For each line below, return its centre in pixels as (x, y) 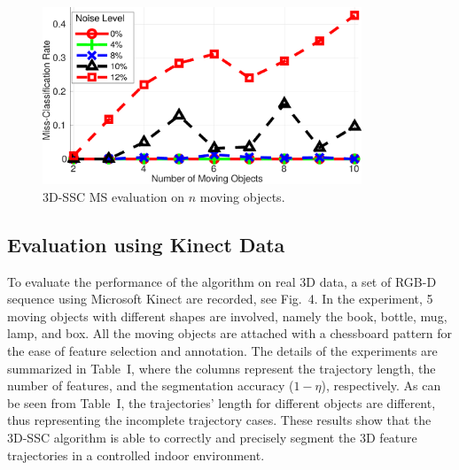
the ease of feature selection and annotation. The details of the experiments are (222, 351)
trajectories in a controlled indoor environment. (136, 455)
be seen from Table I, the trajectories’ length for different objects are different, (222, 402)
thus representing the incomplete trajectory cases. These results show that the (219, 420)
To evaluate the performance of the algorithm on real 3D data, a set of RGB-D (222, 281)
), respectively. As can (381, 385)
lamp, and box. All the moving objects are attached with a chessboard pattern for (230, 333)
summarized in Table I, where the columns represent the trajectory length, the (222, 368)
